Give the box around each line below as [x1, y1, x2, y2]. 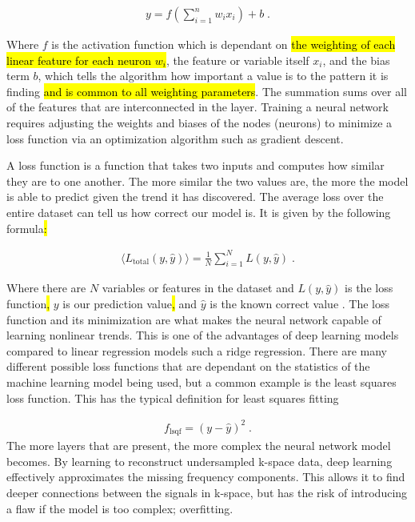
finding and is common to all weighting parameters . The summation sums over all [6, 82, 407, 99]
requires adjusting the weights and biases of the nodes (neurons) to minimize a [6, 114, 393, 130]
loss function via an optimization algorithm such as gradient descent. [6, 130, 344, 147]
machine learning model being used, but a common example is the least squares [6, 374, 397, 391]
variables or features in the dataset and [102, 279, 294, 296]
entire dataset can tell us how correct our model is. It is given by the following [6, 203, 391, 220]
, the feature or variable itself [166, 51, 309, 68]
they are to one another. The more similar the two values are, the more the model [6, 172, 409, 189]
